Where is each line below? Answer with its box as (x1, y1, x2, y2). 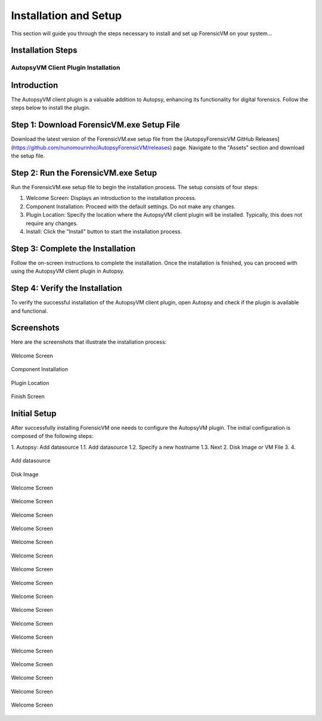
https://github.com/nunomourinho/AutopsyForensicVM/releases (13, 144, 171, 151)
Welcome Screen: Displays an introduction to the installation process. (26, 195, 197, 202)
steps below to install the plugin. (11, 104, 91, 112)
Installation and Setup (11, 9, 122, 22)
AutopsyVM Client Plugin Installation (11, 63, 120, 72)
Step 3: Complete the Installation (11, 244, 136, 254)
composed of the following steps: (11, 433, 94, 440)
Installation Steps (11, 45, 78, 56)
